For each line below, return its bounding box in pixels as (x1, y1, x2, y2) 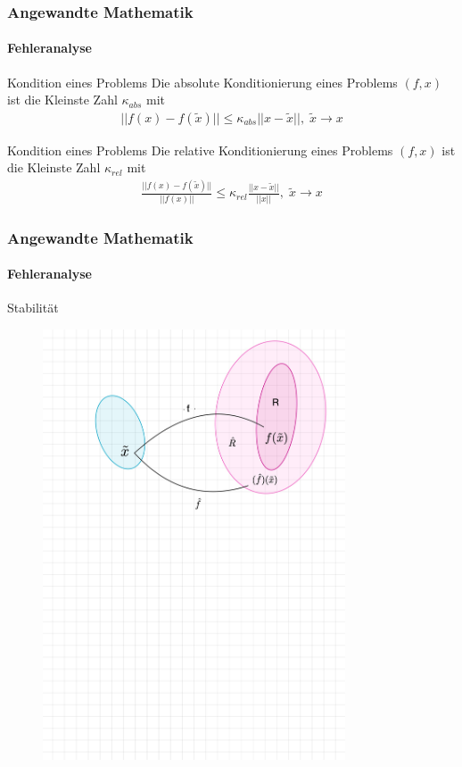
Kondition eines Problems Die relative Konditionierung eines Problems (7, 140, 393, 159)
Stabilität (7, 298, 59, 317)
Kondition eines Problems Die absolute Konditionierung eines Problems (7, 72, 398, 91)
